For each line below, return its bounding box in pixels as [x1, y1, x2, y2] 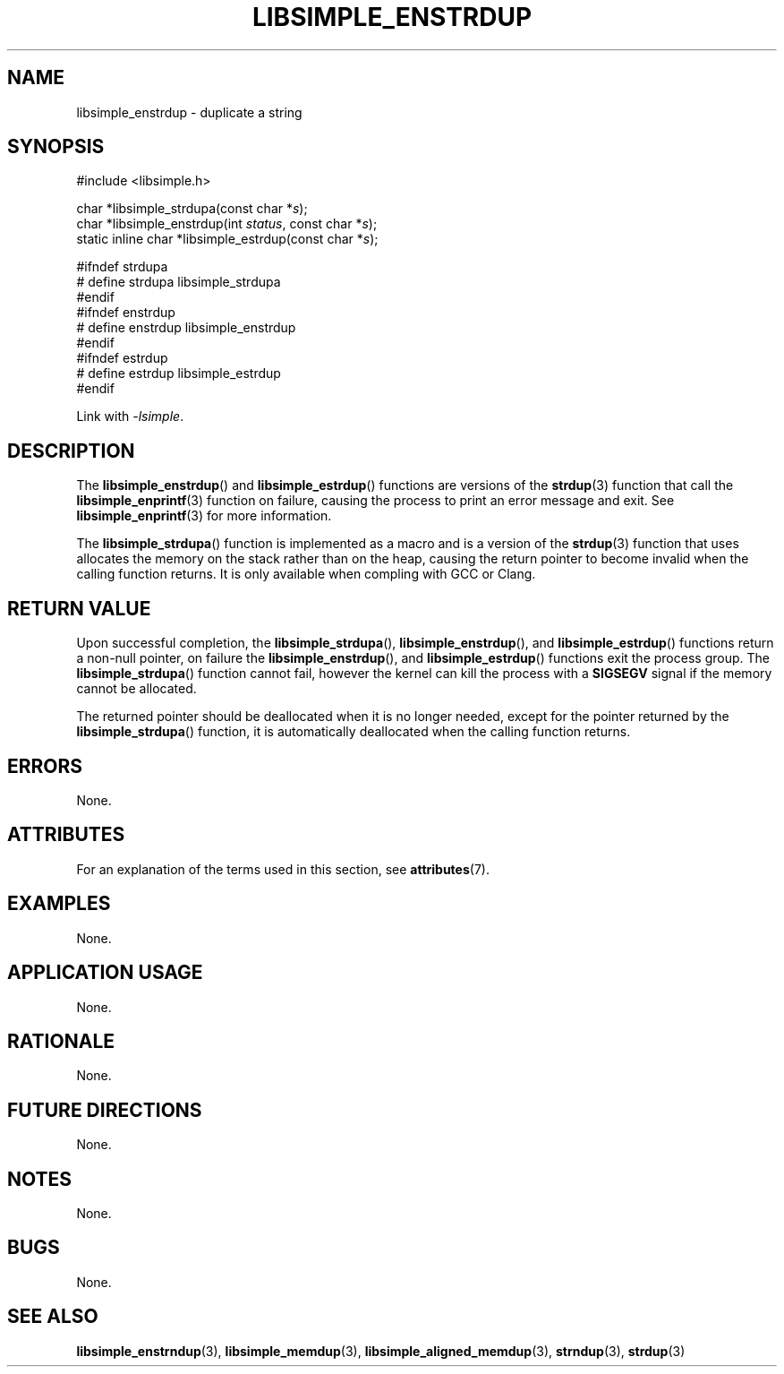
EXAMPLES [7, 892, 111, 915]
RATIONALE [7, 1029, 115, 1052]
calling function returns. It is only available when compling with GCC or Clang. [76, 566, 536, 582]
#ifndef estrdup [76, 350, 168, 366]
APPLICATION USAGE [7, 961, 203, 984]
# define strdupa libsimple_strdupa [76, 274, 281, 290]
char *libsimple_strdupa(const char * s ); [76, 201, 308, 217]
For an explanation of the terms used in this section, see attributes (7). [76, 861, 490, 877]
